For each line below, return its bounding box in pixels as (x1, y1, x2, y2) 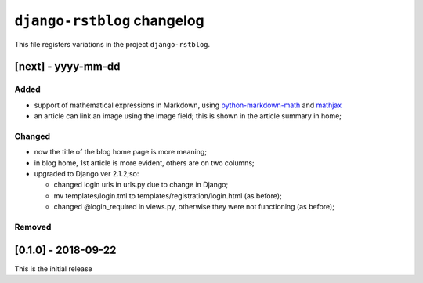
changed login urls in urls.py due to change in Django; (53, 180, 229, 190)
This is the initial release (14, 263, 93, 274)
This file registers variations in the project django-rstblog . (14, 39, 211, 49)
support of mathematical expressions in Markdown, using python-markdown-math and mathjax (34, 100, 342, 110)
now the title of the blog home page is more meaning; (34, 147, 208, 157)
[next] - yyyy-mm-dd (14, 60, 121, 74)
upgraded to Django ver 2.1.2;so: (34, 169, 139, 179)
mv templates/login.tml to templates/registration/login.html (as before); (53, 190, 282, 200)
